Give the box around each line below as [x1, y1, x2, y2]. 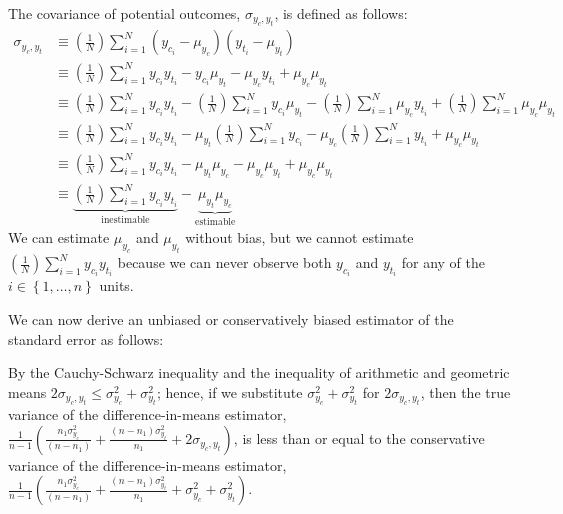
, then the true [420, 381, 511, 402]
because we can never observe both [117, 252, 332, 273]
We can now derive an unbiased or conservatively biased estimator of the [8, 309, 454, 330]
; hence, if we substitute [156, 381, 303, 402]
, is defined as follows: [274, 3, 408, 23]
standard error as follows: [8, 328, 164, 349]
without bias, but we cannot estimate [185, 227, 414, 248]
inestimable [101, 215, 150, 226]
